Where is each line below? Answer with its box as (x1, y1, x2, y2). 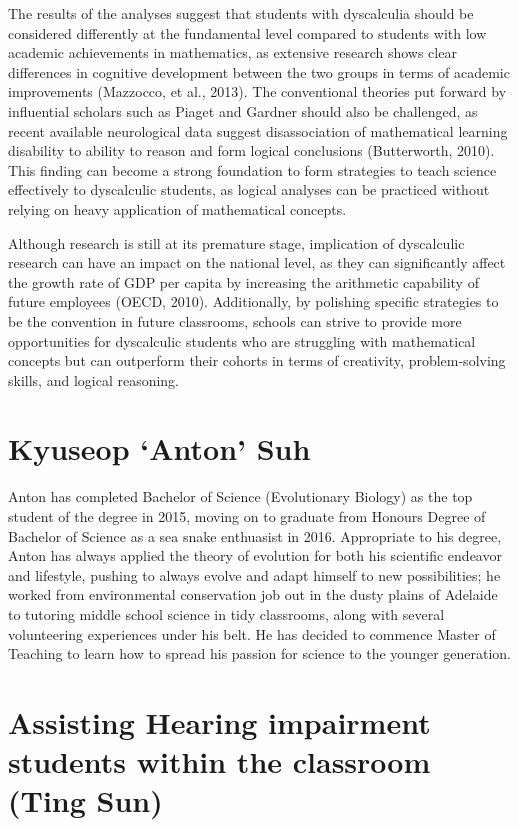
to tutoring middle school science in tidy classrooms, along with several (8, 603, 445, 624)
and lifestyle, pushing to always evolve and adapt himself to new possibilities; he (8, 564, 501, 585)
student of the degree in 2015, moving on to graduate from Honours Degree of (8, 506, 486, 526)
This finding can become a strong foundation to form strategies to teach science (8, 159, 497, 180)
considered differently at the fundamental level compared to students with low (8, 22, 487, 43)
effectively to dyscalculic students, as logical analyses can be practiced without (8, 179, 490, 200)
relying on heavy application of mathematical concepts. (8, 198, 347, 219)
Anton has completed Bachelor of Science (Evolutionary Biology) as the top (8, 486, 473, 507)
